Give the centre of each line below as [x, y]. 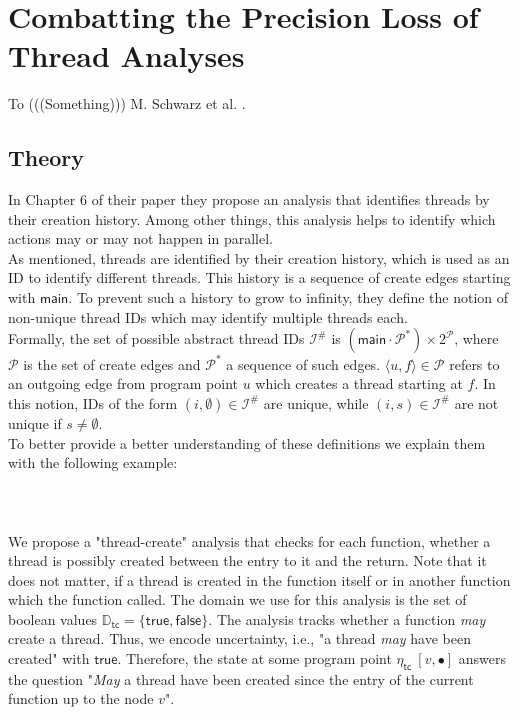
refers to [474, 363]
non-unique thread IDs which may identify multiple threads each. [208, 316]
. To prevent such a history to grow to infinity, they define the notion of [288, 297]
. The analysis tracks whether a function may [347, 618]
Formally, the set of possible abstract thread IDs [156, 338]
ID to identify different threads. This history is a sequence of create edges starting [259, 277]
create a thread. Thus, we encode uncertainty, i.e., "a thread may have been [239, 638]
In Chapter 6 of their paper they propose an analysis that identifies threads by [249, 199]
